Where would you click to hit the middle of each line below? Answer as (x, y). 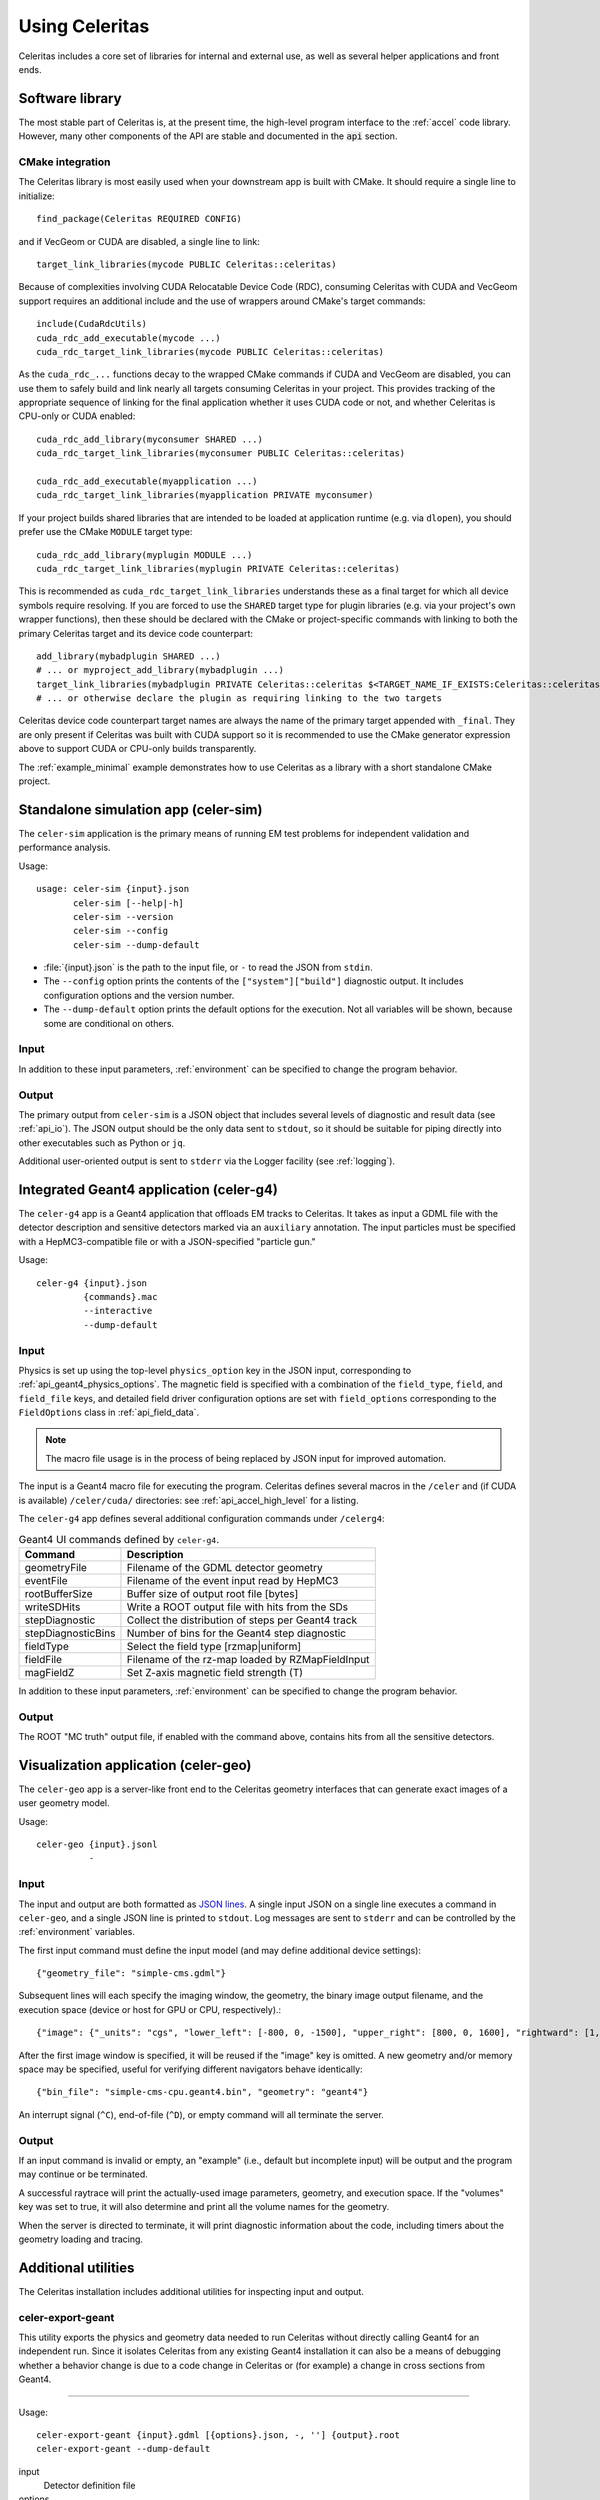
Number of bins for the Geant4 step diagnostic (236, 1633)
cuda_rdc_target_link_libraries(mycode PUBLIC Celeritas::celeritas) (210, 351)
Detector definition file (89, 2486)
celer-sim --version (123, 916)
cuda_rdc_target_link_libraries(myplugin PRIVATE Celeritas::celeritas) (218, 568)
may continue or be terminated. (83, 2174)
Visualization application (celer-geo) (135, 1765)
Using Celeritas (84, 26)
